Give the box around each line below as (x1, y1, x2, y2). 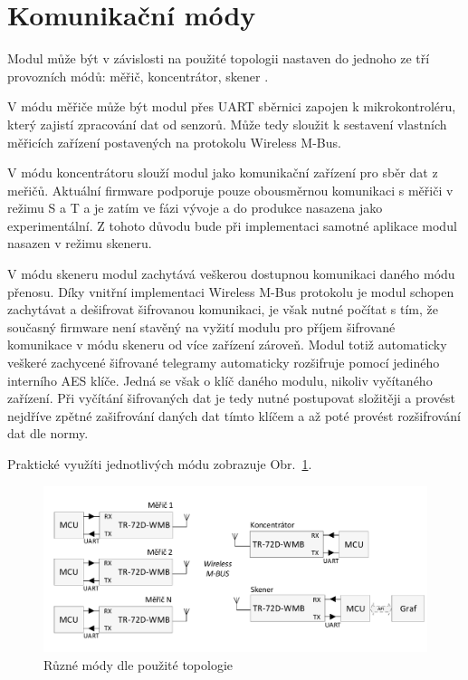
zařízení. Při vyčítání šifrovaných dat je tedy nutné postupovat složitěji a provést (7, 388, 455, 407)
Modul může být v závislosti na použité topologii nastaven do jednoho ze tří (7, 49, 430, 68)
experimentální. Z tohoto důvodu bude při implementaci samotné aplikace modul (7, 215, 457, 235)
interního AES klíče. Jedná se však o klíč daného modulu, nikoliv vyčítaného (7, 370, 433, 389)
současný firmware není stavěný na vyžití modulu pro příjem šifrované (7, 317, 396, 336)
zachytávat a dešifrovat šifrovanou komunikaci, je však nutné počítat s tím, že (7, 300, 438, 319)
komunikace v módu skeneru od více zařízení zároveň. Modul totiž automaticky (7, 335, 447, 354)
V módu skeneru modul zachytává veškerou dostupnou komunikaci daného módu (7, 264, 455, 283)
